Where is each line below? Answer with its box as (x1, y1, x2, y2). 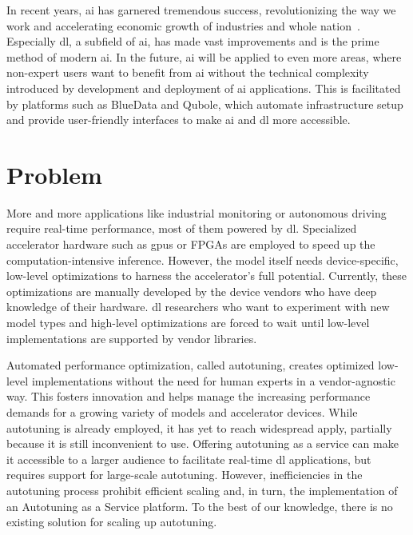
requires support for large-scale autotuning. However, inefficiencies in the (6, 466, 363, 483)
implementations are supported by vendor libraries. (6, 329, 257, 346)
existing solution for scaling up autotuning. (6, 513, 217, 530)
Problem (6, 158, 102, 190)
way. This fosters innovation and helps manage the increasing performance (6, 388, 371, 405)
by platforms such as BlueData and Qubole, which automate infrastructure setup (6, 95, 403, 112)
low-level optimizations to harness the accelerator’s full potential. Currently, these (6, 267, 407, 284)
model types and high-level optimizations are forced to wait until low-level (6, 314, 370, 331)
